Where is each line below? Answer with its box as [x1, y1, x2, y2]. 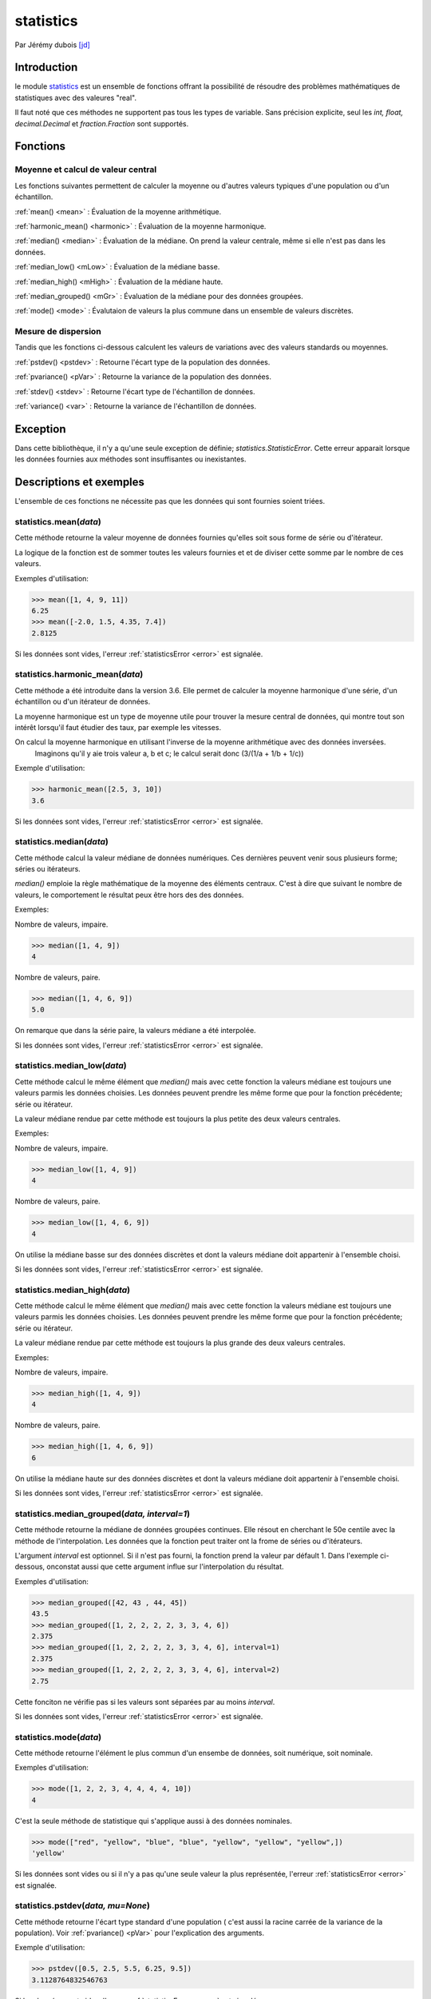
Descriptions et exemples [14, 476, 145, 489]
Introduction [14, 61, 78, 74]
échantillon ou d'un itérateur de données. [14, 696, 151, 707]
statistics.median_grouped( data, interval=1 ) [14, 1508, 191, 1519]
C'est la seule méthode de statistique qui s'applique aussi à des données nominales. [14, 1816, 293, 1825]
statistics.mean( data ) [14, 516, 101, 527]
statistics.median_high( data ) [14, 1284, 131, 1295]
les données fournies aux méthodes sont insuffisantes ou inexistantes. [14, 454, 247, 464]
